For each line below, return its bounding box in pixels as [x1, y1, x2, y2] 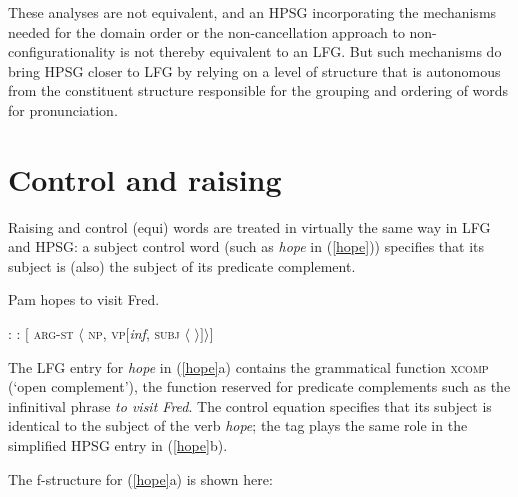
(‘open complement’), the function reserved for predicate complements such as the [8, 376, 511, 397]
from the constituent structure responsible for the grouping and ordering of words [8, 80, 509, 101]
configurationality [8, 41, 116, 62]
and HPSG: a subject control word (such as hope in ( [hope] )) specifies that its [8, 236, 485, 257]
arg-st [33, 323, 74, 344]
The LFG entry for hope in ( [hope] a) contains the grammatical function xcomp [8, 356, 489, 377]
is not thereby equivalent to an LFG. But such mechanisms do [120, 41, 502, 62]
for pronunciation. [8, 99, 118, 120]
